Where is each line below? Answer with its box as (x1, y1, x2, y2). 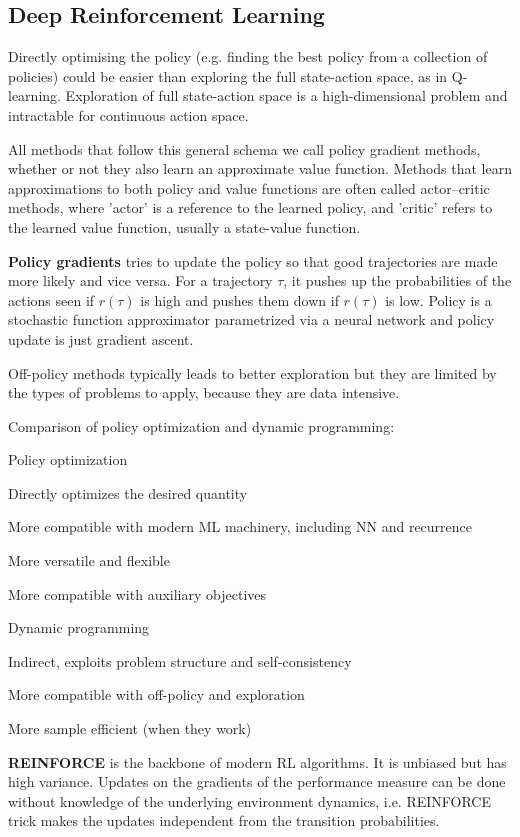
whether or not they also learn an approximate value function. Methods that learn (8, 158, 512, 179)
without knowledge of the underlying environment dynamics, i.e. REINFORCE (8, 790, 491, 811)
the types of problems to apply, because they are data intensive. (8, 382, 400, 403)
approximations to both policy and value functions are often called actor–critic (8, 177, 490, 198)
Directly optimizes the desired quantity (8, 482, 248, 503)
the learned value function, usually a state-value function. (8, 216, 361, 237)
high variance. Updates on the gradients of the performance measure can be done (8, 771, 506, 792)
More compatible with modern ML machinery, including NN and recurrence (8, 516, 473, 537)
